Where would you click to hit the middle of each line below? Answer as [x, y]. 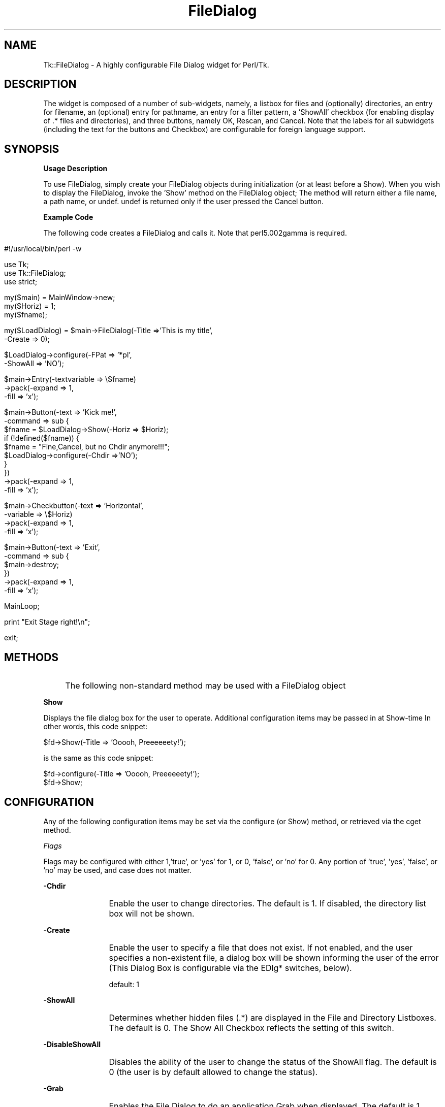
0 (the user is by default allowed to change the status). [213, 1072]
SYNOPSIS [32, 149]
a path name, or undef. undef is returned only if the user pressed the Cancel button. [183, 202]
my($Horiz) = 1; [30, 306]
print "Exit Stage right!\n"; [47, 622]
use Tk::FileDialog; [35, 273]
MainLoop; [22, 606]
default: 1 [124, 984]
